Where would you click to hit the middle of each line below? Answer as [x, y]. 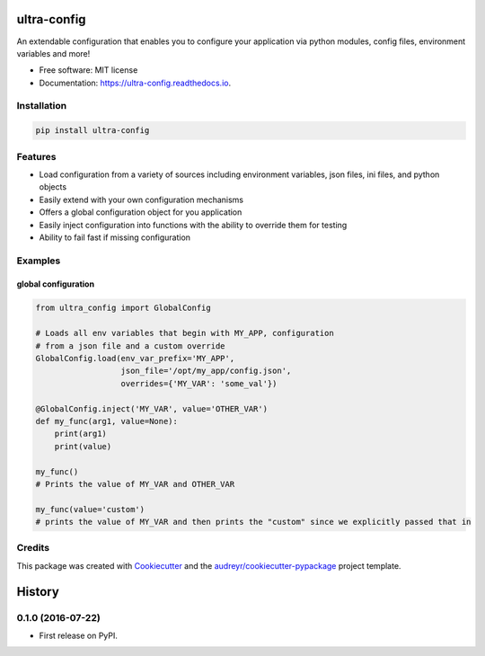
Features [36, 156]
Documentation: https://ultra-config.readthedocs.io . [135, 83]
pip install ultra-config [93, 131]
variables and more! [53, 53]
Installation [42, 106]
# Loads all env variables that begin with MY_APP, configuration [185, 333]
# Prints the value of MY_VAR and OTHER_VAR [135, 484]
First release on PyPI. [79, 635]
